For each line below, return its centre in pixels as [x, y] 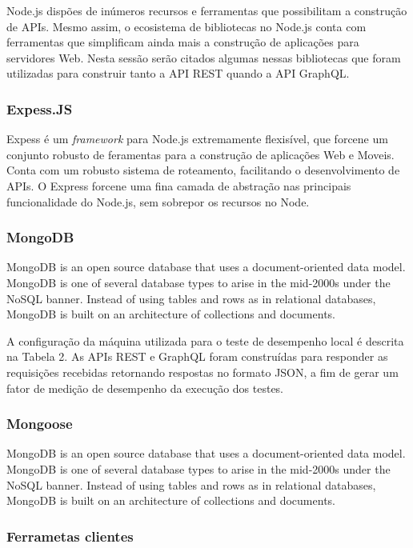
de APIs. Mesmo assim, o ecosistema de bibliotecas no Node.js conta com [186, 26]
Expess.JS [40, 108]
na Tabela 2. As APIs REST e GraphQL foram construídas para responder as [197, 356]
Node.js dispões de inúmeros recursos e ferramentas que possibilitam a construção [207, 10]
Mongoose [40, 424]
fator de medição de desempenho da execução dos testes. [145, 388]
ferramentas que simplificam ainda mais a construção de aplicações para [183, 42]
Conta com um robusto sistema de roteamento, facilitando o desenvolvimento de [203, 170]
